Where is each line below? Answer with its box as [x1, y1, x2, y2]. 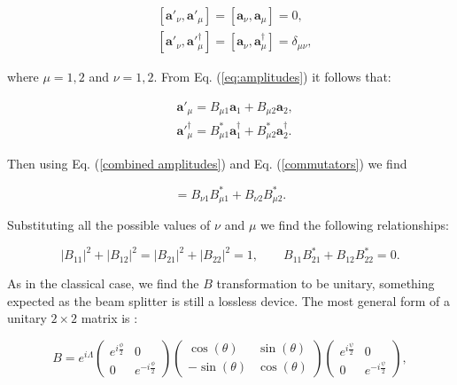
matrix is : [81, 309, 138, 327]
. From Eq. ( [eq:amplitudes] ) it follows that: [153, 67, 391, 86]
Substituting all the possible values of [7, 215, 211, 233]
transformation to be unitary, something [216, 274, 435, 293]
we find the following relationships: [260, 215, 449, 233]
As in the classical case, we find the [7, 274, 199, 293]
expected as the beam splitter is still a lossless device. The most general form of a [7, 291, 451, 310]
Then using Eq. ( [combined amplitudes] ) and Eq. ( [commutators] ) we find [7, 154, 407, 173]
